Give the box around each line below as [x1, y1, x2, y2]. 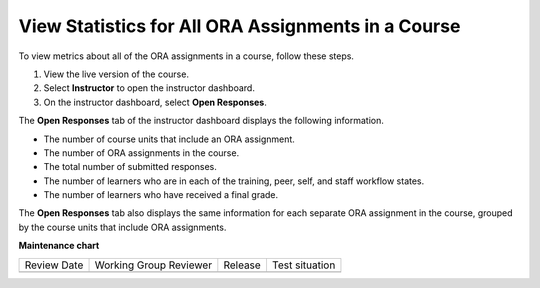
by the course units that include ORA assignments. [18, 221, 227, 233]
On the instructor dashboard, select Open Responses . [43, 96, 267, 108]
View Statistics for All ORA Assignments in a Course [18, 15, 461, 37]
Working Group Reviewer [94, 258, 213, 272]
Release [223, 258, 262, 272]
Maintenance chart [18, 240, 100, 252]
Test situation [271, 258, 336, 272]
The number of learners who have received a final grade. [43, 189, 279, 201]
